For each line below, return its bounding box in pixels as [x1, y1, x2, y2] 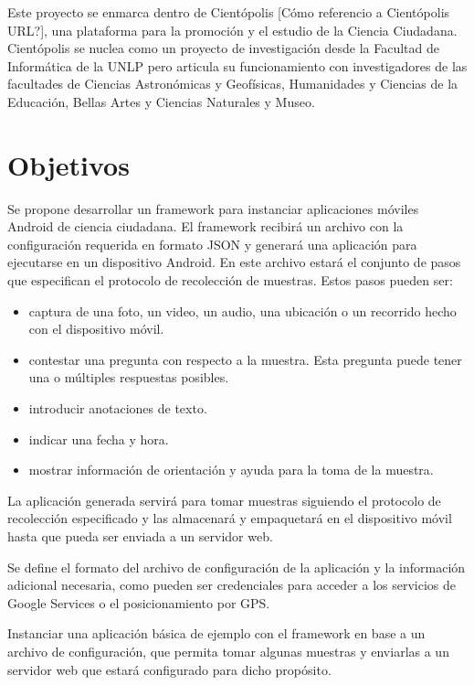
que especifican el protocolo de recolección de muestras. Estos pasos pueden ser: [7, 271, 453, 290]
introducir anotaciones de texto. [28, 399, 207, 418]
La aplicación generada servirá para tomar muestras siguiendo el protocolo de [7, 490, 441, 509]
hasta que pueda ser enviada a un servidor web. [7, 527, 273, 545]
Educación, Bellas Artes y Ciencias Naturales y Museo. [7, 91, 315, 111]
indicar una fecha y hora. [28, 429, 169, 448]
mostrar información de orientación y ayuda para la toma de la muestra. [28, 460, 434, 479]
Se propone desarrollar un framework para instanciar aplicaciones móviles [7, 198, 419, 218]
